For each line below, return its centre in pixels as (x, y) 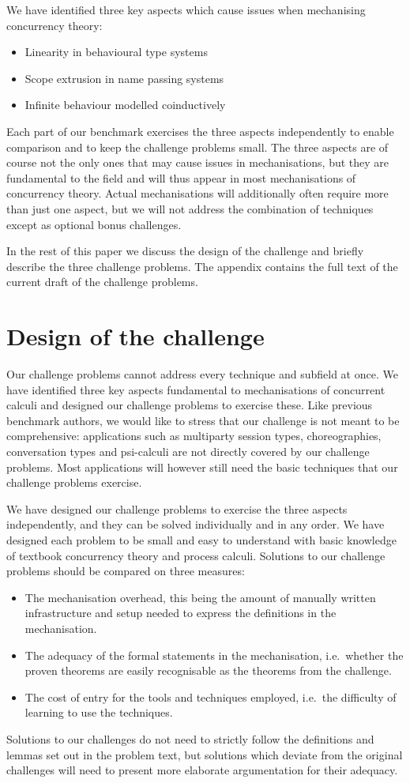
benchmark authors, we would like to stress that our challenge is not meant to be (203, 420)
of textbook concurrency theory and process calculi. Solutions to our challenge (196, 555)
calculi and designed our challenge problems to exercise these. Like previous (190, 405)
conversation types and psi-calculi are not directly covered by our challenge (188, 451)
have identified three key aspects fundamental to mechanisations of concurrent (196, 389)
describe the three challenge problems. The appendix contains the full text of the (202, 266)
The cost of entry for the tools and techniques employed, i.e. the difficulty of (211, 696)
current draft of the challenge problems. (102, 282)
